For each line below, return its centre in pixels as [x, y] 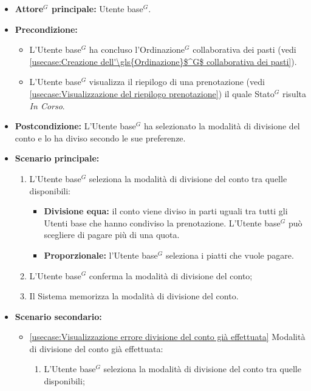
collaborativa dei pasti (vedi [244, 49]
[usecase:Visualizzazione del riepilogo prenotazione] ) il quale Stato [152, 93]
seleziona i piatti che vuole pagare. [230, 255]
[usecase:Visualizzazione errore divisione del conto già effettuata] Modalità [167, 337]
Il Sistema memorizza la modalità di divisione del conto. [134, 296]
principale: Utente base [97, 8]
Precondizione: [46, 29]
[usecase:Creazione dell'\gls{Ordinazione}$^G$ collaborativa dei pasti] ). [163, 61]
